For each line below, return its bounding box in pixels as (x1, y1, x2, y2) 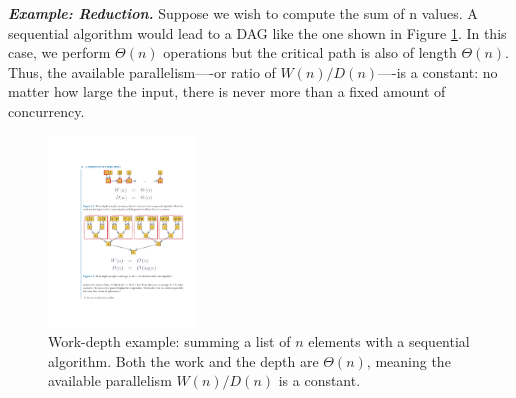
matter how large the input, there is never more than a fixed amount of (8, 81, 446, 102)
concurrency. (8, 100, 85, 121)
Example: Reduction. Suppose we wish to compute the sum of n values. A (8, 3, 478, 23)
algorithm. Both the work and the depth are (48, 350, 319, 371)
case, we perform (8, 42, 111, 63)
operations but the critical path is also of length (163, 42, 457, 63)
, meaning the (366, 350, 451, 371)
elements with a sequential (308, 331, 470, 352)
